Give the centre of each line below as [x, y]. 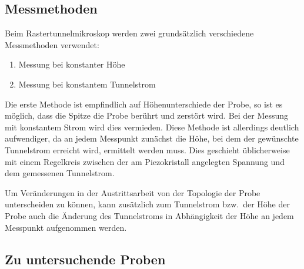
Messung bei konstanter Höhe [72, 64]
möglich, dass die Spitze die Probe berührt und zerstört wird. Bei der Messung [147, 115]
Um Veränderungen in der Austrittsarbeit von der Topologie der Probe [133, 192]
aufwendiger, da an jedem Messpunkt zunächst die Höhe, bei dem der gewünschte [152, 138]
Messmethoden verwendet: [52, 44]
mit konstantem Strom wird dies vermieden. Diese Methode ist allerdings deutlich [152, 127]
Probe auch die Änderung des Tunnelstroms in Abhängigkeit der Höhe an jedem [149, 215]
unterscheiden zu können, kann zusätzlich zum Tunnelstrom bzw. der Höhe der [147, 204]
